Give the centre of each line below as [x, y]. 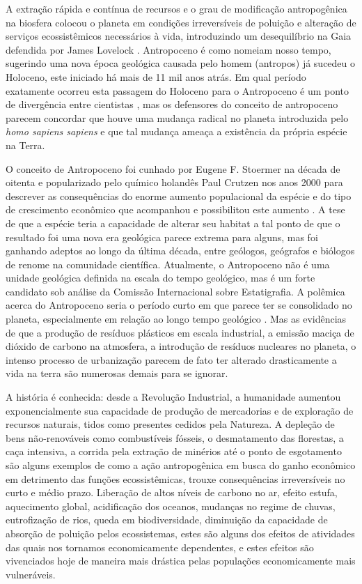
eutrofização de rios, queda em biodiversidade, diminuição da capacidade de [167, 520]
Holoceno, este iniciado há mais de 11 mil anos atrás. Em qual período [156, 76]
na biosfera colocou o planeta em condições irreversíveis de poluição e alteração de [181, 22]
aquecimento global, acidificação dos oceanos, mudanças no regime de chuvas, [171, 506]
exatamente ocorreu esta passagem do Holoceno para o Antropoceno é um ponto [178, 90]
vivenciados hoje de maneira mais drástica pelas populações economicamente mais [181, 561]
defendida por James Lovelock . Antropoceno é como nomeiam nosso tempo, [168, 49]
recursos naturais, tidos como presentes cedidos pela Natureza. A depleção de [170, 424]
